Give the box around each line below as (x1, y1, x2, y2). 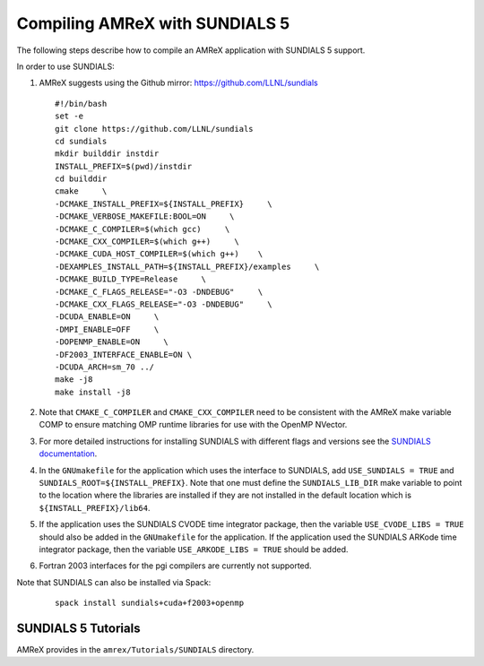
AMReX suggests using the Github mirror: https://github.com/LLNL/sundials (39, 77, 318, 89)
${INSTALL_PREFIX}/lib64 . (39, 502, 151, 513)
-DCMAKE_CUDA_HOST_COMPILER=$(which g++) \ (55, 249, 264, 259)
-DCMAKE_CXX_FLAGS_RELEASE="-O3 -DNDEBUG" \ (55, 298, 272, 309)
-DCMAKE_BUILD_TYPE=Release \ (55, 274, 206, 284)
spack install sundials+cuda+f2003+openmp (55, 598, 245, 609)
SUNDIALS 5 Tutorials (16, 620, 141, 636)
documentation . (39, 448, 98, 459)
